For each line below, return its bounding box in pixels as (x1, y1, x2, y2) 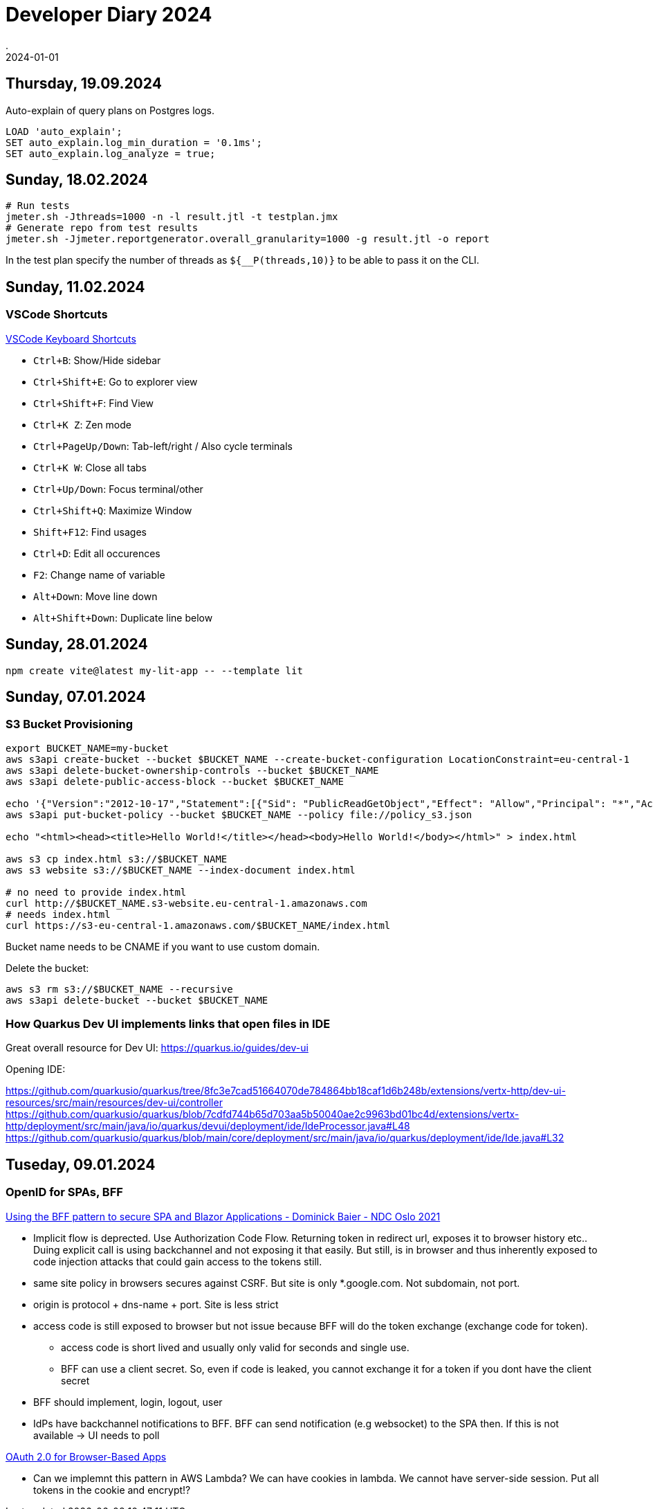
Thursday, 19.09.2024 (6, 75, 162, 93)
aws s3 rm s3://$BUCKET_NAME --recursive (6, 983, 233, 995)
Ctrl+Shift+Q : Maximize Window (33, 504, 192, 516)
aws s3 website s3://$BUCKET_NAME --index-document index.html (6, 864, 356, 876)
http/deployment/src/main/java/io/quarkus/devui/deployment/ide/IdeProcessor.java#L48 (6, 1120, 410, 1132)
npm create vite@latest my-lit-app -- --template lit (6, 665, 303, 676)
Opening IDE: (6, 1063, 66, 1076)
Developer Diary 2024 (6, 3, 212, 26)
